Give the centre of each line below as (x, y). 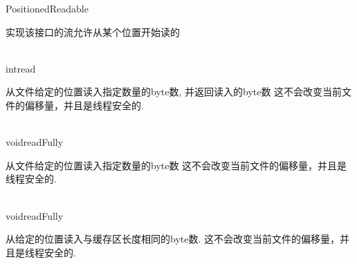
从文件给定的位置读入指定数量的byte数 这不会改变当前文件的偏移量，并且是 (176, 165)
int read (21, 68)
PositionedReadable (47, 8)
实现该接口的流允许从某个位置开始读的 (93, 31)
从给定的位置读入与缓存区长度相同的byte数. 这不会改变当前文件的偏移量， (173, 239)
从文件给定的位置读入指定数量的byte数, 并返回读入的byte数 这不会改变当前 (174, 92)
